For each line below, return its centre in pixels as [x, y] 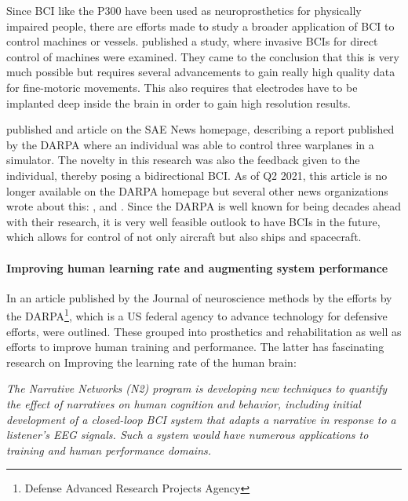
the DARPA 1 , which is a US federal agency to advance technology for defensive [197, 314]
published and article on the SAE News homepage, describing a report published [200, 129]
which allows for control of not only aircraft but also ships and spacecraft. [184, 237]
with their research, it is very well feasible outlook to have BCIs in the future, [193, 221]
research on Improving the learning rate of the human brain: [151, 362]
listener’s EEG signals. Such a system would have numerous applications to [188, 435]
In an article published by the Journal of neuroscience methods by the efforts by [199, 297]
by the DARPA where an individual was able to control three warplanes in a [190, 144]
